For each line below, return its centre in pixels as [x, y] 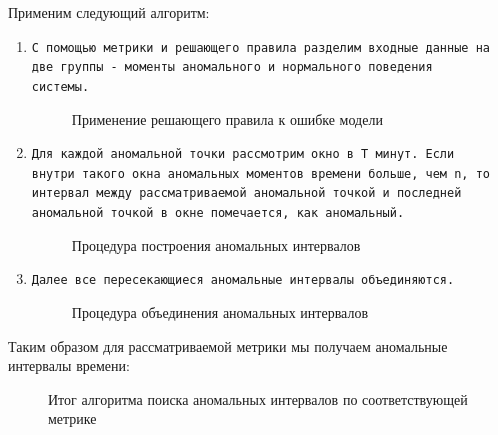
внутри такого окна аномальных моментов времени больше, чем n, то [260, 173]
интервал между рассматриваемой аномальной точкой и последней [246, 193]
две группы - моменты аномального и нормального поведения [232, 67]
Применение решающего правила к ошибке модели [227, 118]
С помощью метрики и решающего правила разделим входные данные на [260, 47]
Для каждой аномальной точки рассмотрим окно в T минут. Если [243, 154]
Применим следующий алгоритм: [109, 12]
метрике [72, 418]
